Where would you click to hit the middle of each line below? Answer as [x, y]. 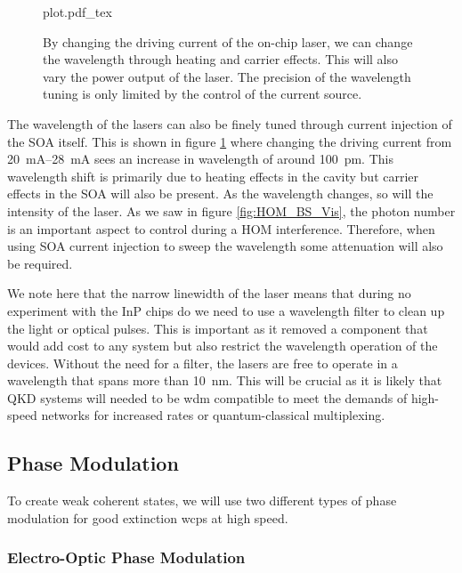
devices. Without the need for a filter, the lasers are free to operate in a [203, 363]
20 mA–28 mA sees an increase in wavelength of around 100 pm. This [200, 159]
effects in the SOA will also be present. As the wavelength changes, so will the [220, 194]
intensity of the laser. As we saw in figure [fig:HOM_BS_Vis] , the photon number [231, 210]
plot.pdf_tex [77, 12]
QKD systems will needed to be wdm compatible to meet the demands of [207, 397]
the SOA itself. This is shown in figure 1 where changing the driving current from [230, 141]
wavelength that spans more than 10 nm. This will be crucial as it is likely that [225, 380]
